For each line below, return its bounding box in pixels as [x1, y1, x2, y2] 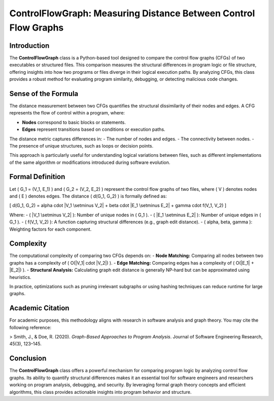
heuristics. [9, 274, 31, 280]
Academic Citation [9, 304, 70, 312]
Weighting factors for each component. [9, 226, 92, 232]
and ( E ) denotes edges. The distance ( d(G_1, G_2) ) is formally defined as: [9, 193, 167, 199]
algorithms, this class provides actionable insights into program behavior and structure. [9, 389, 192, 395]
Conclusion [9, 354, 47, 363]
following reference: [9, 324, 52, 330]
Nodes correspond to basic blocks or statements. [22, 119, 126, 125]
